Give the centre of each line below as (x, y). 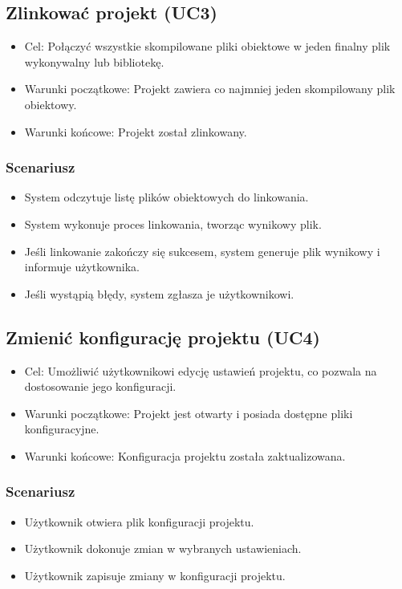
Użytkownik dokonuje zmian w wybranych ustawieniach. (163, 548)
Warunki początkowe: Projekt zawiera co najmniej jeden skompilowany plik (210, 89)
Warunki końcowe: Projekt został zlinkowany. (136, 131)
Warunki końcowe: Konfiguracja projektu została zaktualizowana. (185, 455)
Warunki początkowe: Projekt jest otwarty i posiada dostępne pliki (189, 413)
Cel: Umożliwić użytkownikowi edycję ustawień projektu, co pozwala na (201, 370)
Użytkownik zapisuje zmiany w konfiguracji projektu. (155, 575)
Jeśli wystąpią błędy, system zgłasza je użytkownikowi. (159, 293)
